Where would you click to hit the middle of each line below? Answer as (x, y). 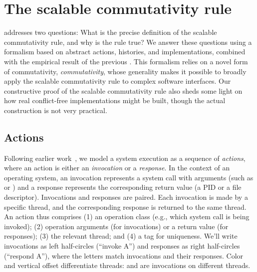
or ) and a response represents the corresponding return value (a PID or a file (123, 187)
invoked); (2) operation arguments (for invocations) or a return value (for (116, 226)
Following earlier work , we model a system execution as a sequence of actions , (125, 158)
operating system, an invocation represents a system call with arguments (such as (129, 177)
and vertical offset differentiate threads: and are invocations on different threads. (127, 265)
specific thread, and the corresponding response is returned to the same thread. (125, 206)
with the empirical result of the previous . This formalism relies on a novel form (126, 61)
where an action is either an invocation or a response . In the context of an (117, 168)
